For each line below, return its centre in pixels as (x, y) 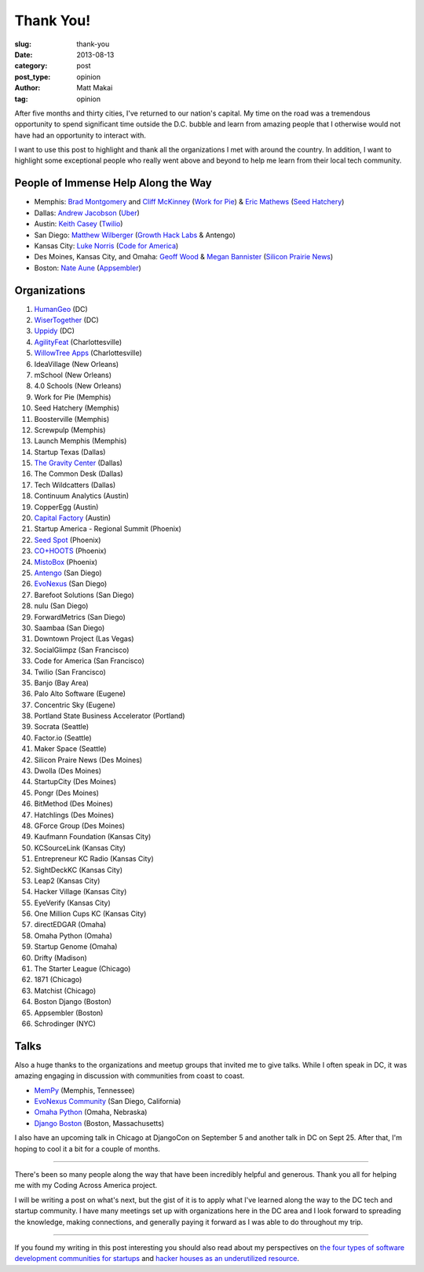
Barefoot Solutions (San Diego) (84, 595)
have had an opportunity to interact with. (80, 135)
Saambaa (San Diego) (69, 628)
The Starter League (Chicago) (82, 969)
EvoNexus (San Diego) (71, 584)
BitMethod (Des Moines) (73, 804)
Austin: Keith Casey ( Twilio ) (79, 224)
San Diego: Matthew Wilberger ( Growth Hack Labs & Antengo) (135, 235)
